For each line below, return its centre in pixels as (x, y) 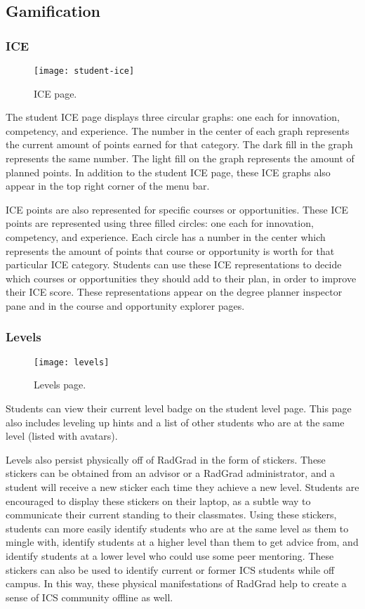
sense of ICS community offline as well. (89, 597)
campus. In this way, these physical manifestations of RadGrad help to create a (176, 583)
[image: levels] (72, 362)
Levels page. (60, 385)
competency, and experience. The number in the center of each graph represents (178, 130)
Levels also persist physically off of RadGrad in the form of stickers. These (166, 459)
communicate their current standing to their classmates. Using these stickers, (171, 515)
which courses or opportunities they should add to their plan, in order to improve (181, 278)
